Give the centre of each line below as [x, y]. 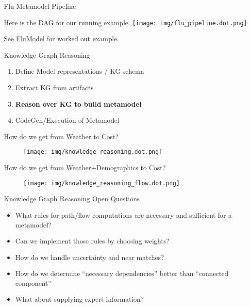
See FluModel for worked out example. [61, 39]
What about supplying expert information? [80, 299]
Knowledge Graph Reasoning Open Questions [72, 199]
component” [33, 283]
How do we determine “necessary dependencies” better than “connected [122, 273]
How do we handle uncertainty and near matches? [90, 257]
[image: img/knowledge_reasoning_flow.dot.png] [102, 183]
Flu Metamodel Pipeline [40, 6]
